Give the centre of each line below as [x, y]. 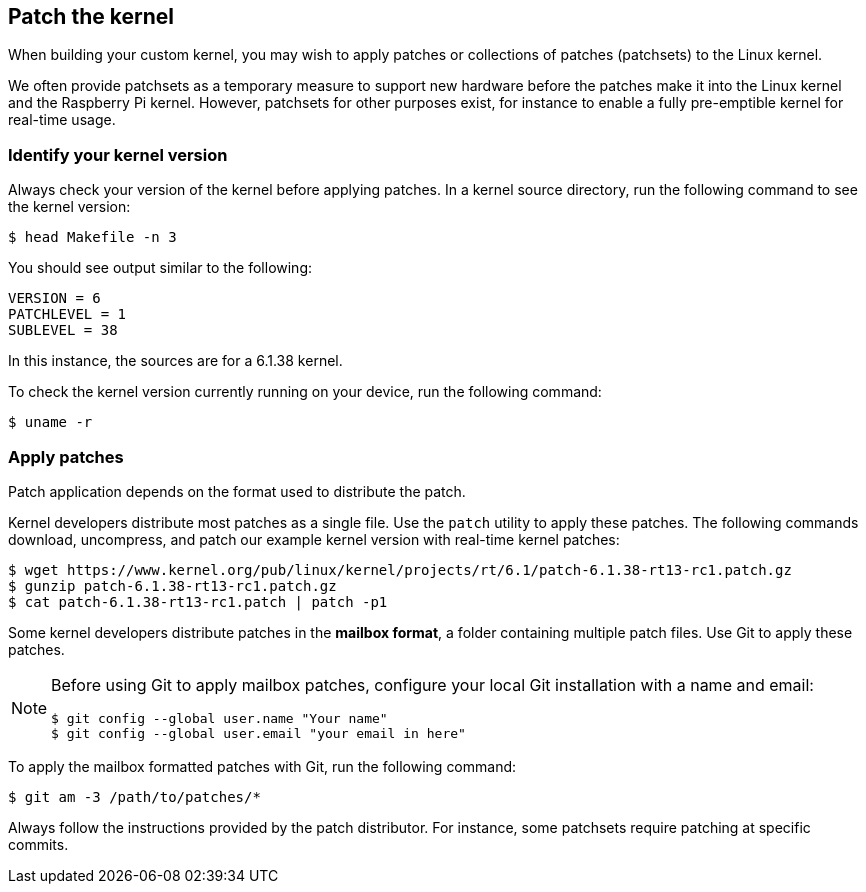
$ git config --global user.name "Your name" [219, 718]
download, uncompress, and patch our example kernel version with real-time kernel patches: [314, 539]
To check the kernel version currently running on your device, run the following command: [305, 392]
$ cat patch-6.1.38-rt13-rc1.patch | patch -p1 [198, 601]
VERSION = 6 [54, 298]
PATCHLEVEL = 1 [67, 314]
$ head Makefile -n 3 [92, 237]
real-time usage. [62, 120]
